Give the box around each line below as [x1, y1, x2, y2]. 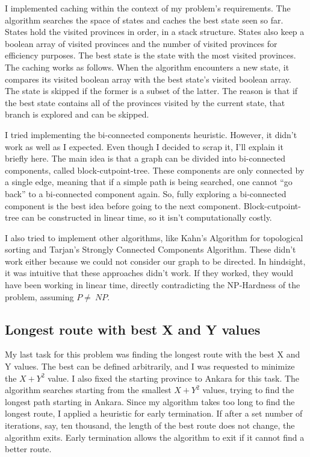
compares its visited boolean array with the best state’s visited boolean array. [5, 72, 291, 85]
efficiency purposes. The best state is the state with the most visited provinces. [5, 49, 296, 61]
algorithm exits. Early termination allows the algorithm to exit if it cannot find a [5, 430, 305, 443]
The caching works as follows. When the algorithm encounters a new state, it [5, 60, 290, 73]
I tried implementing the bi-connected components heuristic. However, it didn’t [5, 128, 297, 140]
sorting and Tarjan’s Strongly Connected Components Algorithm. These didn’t [5, 243, 296, 256]
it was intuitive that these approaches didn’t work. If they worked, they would [5, 266, 294, 279]
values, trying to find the [202, 383, 294, 396]
